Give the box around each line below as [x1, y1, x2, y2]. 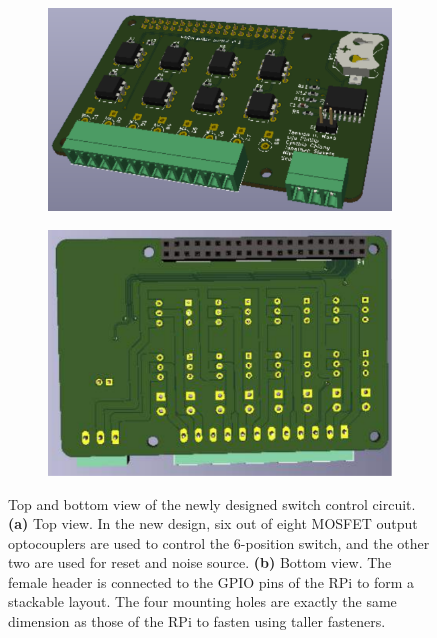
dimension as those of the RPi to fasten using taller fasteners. [8, 611, 386, 632]
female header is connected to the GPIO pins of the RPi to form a [8, 571, 415, 592]
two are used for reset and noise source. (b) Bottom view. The [8, 552, 392, 573]
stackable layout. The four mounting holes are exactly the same [8, 591, 397, 612]
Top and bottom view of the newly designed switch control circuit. [8, 493, 416, 514]
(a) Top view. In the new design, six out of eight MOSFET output [8, 513, 418, 534]
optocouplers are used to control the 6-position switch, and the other [8, 532, 430, 553]
